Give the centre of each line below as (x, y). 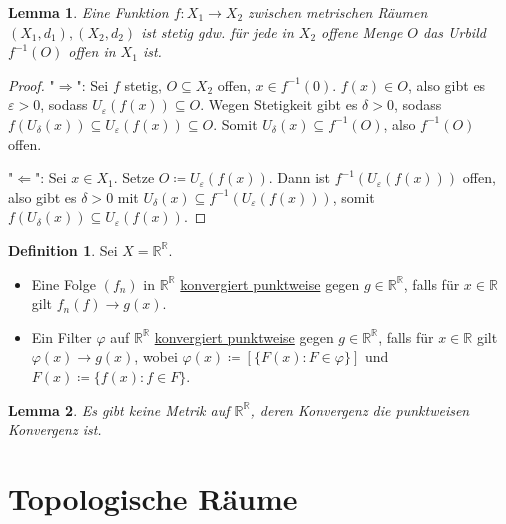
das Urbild (454, 31)
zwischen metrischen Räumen (338, 12)
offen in (92, 51)
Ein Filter (61, 336)
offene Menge (362, 31)
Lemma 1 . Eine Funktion (88, 12)
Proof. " (31, 84)
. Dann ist (299, 177)
